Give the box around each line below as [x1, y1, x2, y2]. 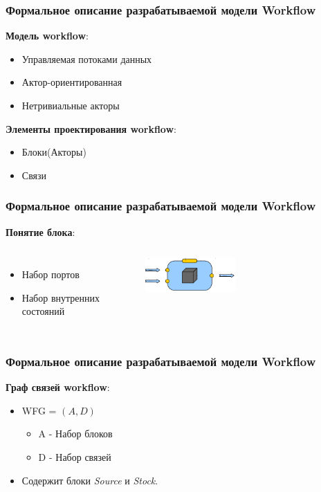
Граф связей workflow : [6, 380, 110, 394]
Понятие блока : [6, 224, 75, 239]
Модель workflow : [6, 28, 89, 43]
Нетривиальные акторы [21, 98, 120, 112]
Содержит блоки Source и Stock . [21, 473, 158, 487]
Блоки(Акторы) [21, 145, 86, 159]
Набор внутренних [21, 290, 100, 304]
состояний [21, 304, 65, 318]
